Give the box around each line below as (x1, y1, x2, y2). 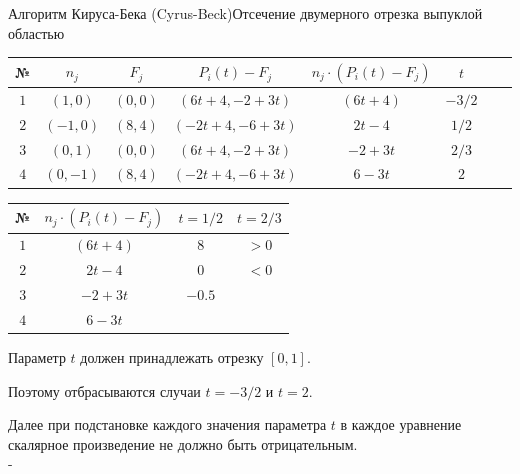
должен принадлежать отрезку (80, 346, 264, 367)
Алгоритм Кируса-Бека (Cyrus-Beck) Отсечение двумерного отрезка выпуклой (8, 3, 483, 23)
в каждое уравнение (340, 414, 462, 435)
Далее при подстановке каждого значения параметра (8, 414, 327, 435)
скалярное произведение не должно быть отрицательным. (8, 433, 358, 454)
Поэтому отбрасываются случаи (8, 380, 201, 401)
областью (8, 22, 65, 43)
